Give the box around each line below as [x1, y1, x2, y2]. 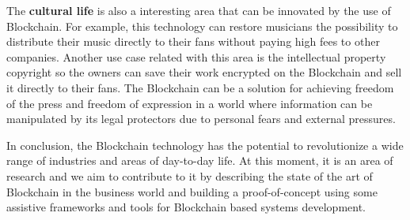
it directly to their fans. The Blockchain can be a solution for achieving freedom [6, 79, 394, 95]
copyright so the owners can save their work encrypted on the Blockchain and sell [6, 64, 402, 80]
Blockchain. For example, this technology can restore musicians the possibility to [6, 17, 398, 34]
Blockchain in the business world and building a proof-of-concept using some [6, 183, 378, 199]
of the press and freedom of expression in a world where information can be [6, 95, 373, 111]
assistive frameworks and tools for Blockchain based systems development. [6, 199, 366, 215]
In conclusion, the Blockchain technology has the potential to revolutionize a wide [6, 136, 404, 153]
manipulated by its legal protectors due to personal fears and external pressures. [6, 110, 396, 127]
